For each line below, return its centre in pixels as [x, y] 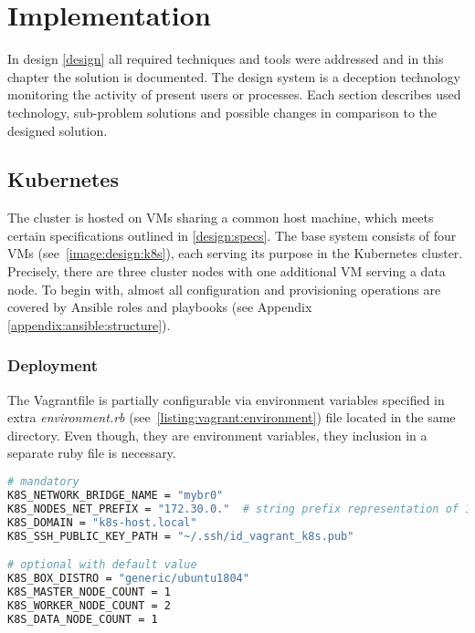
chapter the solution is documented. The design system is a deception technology [234, 76]
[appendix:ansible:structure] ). [89, 324]
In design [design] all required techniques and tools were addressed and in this [226, 59]
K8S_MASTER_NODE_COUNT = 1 [89, 591]
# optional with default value [102, 565]
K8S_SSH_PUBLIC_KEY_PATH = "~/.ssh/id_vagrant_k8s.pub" [181, 536]
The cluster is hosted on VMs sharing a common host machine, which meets [221, 218]
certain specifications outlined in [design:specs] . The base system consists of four [232, 235]
